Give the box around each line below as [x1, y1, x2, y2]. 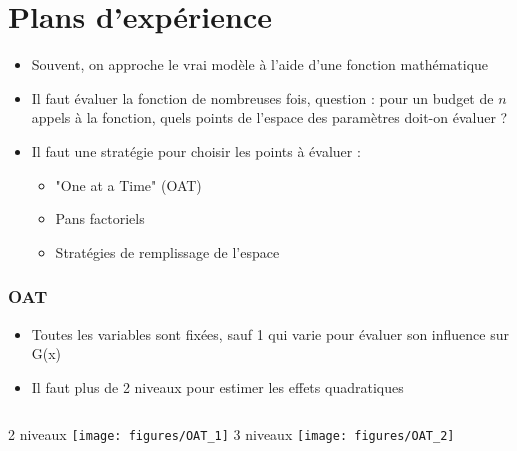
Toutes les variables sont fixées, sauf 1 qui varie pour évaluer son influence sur [31, 323, 509, 344]
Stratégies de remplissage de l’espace [55, 241, 280, 262]
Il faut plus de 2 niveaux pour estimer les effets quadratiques [31, 376, 404, 397]
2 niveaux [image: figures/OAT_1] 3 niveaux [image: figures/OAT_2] [8, 424, 455, 445]
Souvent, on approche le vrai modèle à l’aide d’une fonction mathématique [31, 54, 489, 75]
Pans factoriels [55, 208, 145, 229]
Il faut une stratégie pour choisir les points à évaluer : [31, 140, 361, 161]
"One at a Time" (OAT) [55, 174, 202, 195]
